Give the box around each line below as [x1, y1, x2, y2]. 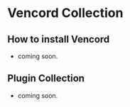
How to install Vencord [7, 33, 110, 45]
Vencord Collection [7, 5, 124, 21]
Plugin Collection [7, 72, 85, 84]
